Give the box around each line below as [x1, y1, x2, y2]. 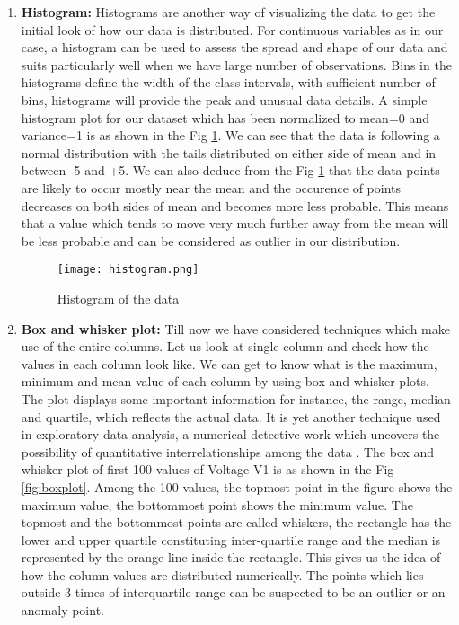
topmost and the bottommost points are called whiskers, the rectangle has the [21, 513, 452, 532]
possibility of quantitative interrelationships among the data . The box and [21, 442, 435, 461]
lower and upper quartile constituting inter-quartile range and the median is [21, 530, 441, 549]
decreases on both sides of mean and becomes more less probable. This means [21, 196, 449, 215]
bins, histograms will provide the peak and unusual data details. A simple [21, 90, 428, 109]
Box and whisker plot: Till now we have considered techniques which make [21, 319, 450, 338]
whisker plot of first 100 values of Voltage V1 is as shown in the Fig [21, 460, 394, 479]
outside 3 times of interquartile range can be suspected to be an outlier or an [21, 583, 446, 602]
